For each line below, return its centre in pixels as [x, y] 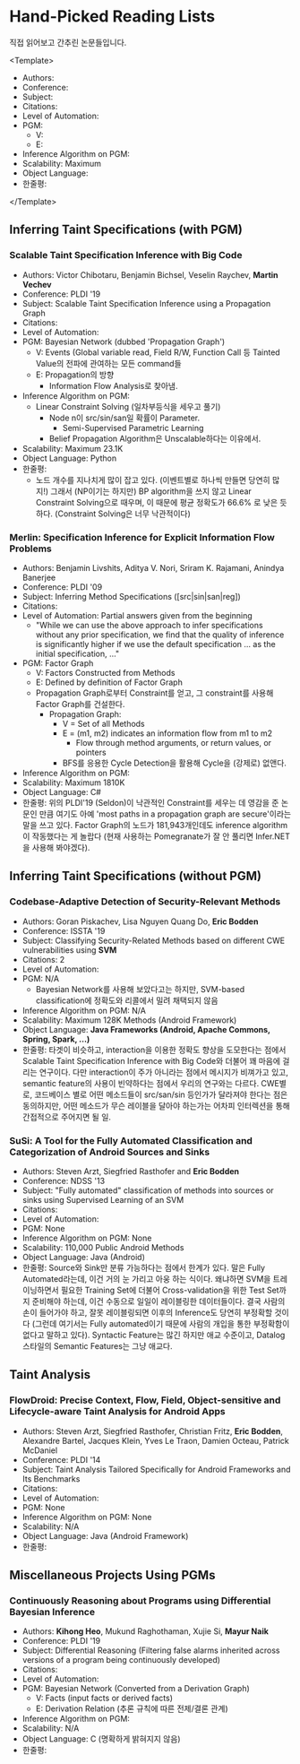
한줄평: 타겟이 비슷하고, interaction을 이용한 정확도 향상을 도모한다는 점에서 [154, 1050]
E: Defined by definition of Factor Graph [109, 682]
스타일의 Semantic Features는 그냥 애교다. [97, 1345]
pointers [91, 752]
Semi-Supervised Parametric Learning [133, 428]
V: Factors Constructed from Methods [105, 672]
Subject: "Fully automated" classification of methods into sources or [148, 1190]
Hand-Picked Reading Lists [112, 17]
